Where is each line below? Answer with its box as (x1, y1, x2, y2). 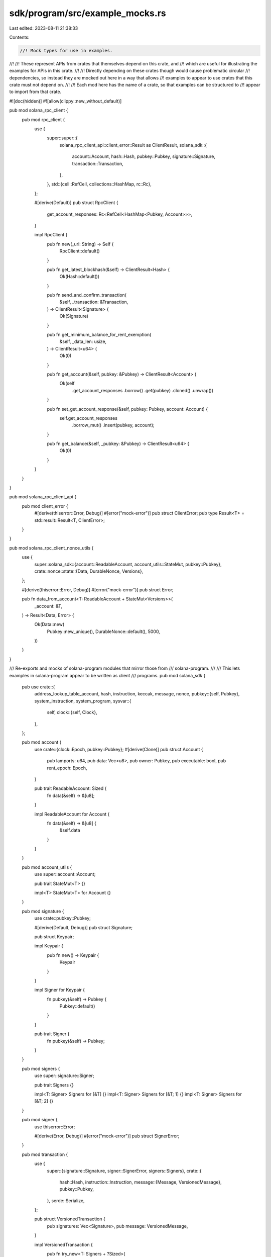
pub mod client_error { (22, 503, 68, 509)
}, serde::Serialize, (47, 1197, 85, 1204)
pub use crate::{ (22, 684, 55, 690)
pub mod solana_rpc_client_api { (9, 494, 76, 500)
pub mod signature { (22, 908, 64, 914)
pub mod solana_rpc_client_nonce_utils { (9, 545, 94, 551)
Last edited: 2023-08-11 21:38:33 (9, 25, 78, 31)
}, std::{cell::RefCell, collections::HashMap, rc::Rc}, (47, 181, 152, 187)
